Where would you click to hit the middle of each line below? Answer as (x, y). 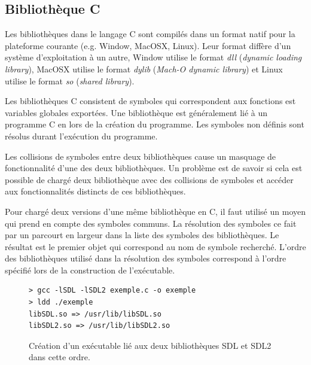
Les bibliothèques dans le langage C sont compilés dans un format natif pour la (150, 34)
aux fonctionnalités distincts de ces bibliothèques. (95, 191)
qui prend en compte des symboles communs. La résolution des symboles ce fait (151, 223)
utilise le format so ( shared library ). (70, 80)
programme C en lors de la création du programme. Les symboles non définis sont (155, 124)
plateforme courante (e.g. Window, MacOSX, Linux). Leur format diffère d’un (148, 45)
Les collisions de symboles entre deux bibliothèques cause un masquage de (141, 156)
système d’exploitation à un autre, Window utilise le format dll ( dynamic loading (153, 57)
